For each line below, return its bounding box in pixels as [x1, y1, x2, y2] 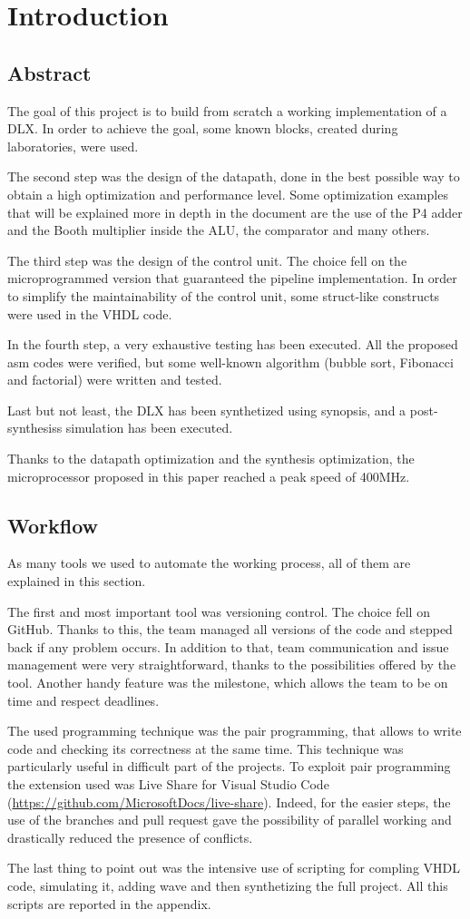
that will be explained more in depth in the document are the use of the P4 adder [7, 202, 463, 221]
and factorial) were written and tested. [7, 370, 222, 389]
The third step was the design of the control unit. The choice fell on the [7, 250, 407, 269]
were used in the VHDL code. [7, 304, 172, 323]
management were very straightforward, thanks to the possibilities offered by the [7, 655, 456, 674]
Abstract [7, 58, 92, 86]
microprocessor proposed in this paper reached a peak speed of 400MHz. [7, 466, 410, 485]
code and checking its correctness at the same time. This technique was [7, 738, 404, 758]
